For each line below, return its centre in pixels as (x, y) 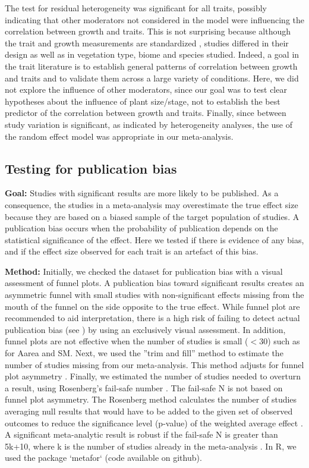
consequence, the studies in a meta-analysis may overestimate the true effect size (152, 204)
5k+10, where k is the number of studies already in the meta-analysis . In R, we (151, 446)
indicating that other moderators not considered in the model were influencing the (154, 19)
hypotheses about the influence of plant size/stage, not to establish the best (143, 101)
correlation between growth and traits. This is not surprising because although (148, 31)
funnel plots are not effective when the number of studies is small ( (127, 341)
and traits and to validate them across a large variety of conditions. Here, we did (152, 78)
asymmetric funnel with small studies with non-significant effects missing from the (154, 295)
